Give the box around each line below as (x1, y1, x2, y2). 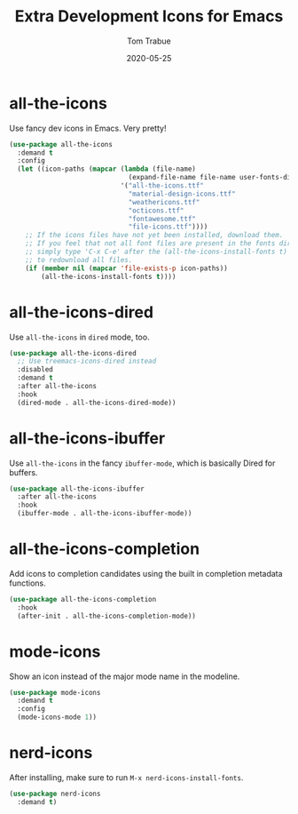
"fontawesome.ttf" (128, 214, 197, 223)
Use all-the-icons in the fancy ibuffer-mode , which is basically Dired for (9, 458, 276, 468)
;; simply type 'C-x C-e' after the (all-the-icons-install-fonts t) (25, 247, 288, 257)
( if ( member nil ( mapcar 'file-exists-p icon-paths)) (25, 264, 228, 273)
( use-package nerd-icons (9, 789, 101, 798)
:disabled (17, 365, 53, 374)
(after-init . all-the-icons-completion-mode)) (17, 611, 197, 620)
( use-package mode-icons (9, 688, 101, 697)
